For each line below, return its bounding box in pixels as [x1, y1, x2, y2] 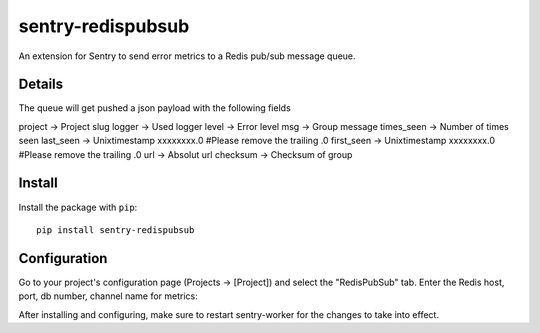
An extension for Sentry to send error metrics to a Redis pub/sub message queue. [18, 50, 356, 62]
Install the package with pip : [18, 201, 138, 213]
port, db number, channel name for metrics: [18, 290, 199, 302]
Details [18, 76, 64, 93]
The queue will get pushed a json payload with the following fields [18, 102, 292, 114]
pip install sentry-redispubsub [36, 224, 195, 235]
